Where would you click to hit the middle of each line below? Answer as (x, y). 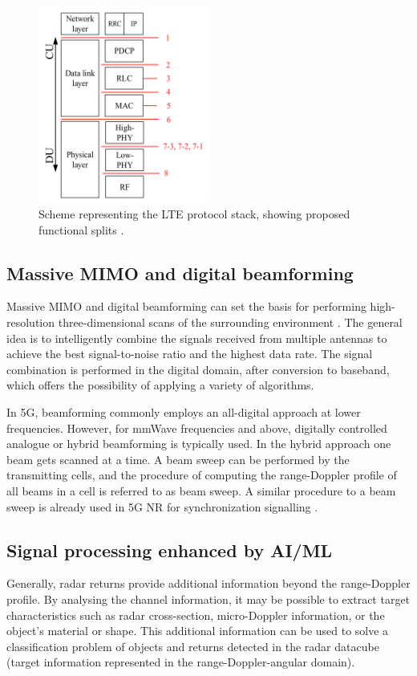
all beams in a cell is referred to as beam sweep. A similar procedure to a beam (201, 490)
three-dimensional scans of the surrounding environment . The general (230, 322)
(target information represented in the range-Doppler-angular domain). (181, 662)
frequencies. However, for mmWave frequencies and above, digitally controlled (197, 428)
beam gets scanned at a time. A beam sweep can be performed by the (178, 459)
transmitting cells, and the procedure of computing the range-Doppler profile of (202, 475)
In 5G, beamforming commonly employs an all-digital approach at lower (184, 412)
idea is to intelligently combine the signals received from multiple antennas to (197, 338)
